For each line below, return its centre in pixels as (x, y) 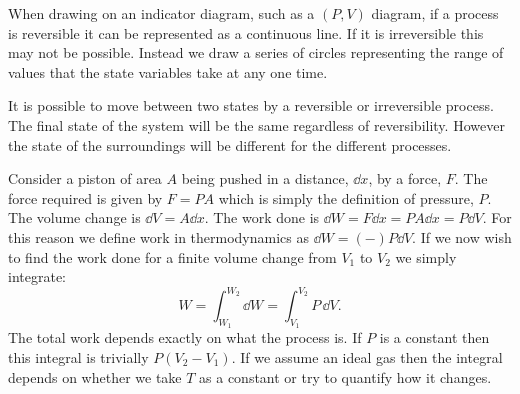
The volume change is (74, 217)
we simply (426, 256)
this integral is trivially (78, 357)
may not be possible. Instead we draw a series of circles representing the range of (256, 52)
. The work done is (262, 217)
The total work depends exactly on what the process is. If (185, 337)
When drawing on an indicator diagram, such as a (161, 13)
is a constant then (434, 337)
